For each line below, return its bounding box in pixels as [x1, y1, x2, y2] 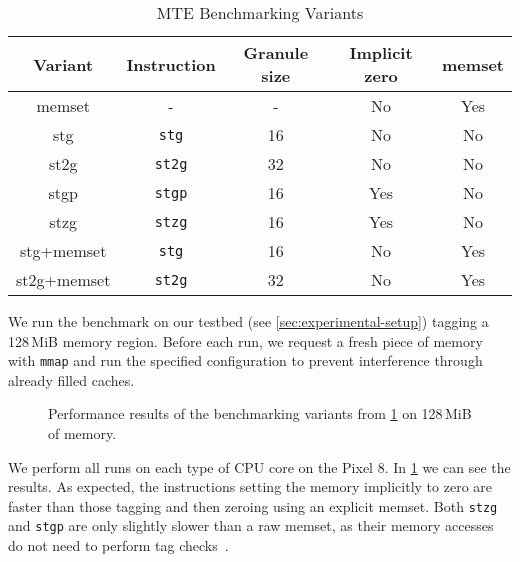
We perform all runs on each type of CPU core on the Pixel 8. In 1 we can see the [8, 456, 511, 477]
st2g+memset [16, 268, 111, 291]
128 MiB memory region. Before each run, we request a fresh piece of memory [8, 330, 483, 351]
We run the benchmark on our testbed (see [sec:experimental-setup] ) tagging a [8, 311, 489, 331]
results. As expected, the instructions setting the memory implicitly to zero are [8, 476, 493, 497]
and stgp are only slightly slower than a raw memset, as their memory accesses [8, 515, 494, 536]
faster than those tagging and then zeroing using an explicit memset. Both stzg [8, 495, 498, 516]
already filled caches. [8, 369, 135, 390]
